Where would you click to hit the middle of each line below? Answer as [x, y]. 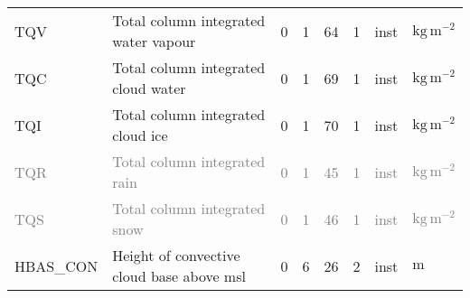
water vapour [154, 41]
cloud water [149, 88]
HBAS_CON [56, 265]
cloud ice [140, 135]
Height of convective [176, 255]
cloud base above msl [179, 276]
